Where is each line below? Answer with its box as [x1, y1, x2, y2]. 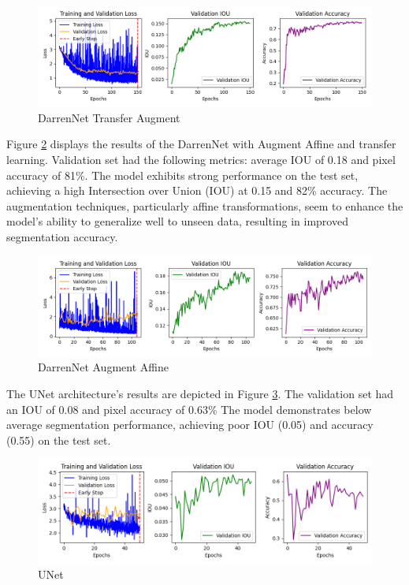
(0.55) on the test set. [6, 431, 111, 448]
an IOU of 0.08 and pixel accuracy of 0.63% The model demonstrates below [6, 401, 372, 417]
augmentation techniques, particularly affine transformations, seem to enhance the [6, 197, 403, 214]
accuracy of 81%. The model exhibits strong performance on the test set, [6, 166, 359, 183]
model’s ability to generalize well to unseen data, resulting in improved [6, 213, 348, 229]
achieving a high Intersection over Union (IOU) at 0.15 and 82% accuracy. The [6, 182, 388, 199]
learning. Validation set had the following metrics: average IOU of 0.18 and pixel [6, 151, 396, 167]
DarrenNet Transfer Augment [38, 109, 180, 125]
